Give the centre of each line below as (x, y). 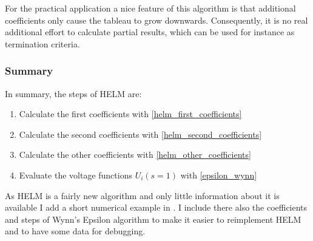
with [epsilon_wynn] (219, 175)
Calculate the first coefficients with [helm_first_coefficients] (130, 114)
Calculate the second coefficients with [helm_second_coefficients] (140, 134)
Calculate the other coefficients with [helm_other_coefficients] (135, 154)
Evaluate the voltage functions (76, 175)
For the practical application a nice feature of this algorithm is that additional (150, 8)
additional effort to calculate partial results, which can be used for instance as (150, 32)
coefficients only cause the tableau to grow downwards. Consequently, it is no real (156, 20)
